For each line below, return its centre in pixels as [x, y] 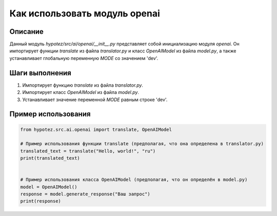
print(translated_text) [50, 158]
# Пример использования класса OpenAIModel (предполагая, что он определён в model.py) [134, 180]
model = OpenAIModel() [49, 187]
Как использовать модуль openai [85, 13]
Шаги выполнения [40, 73]
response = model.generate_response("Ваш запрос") [85, 194]
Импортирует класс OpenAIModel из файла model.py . [81, 92]
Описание [26, 32]
